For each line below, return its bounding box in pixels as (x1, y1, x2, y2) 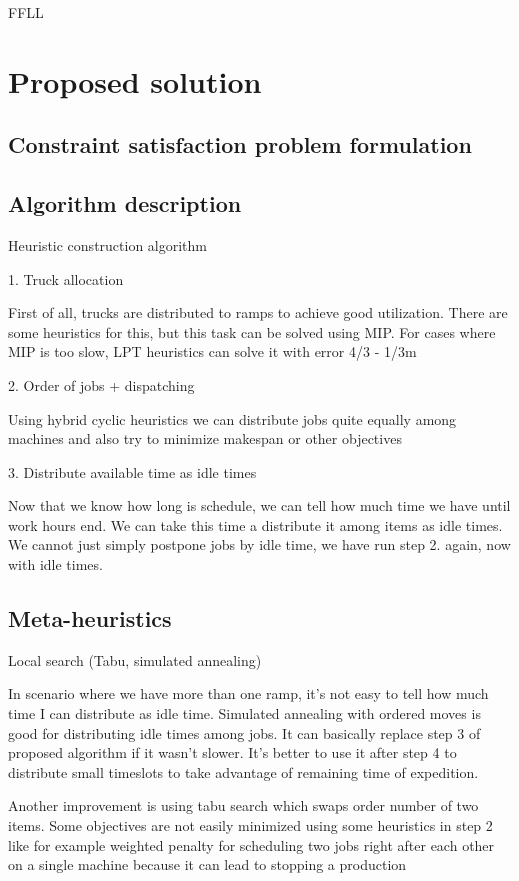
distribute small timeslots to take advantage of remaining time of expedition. (8, 761, 479, 782)
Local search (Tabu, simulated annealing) (8, 649, 262, 670)
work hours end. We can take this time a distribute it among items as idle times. (8, 514, 503, 535)
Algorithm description (8, 188, 242, 219)
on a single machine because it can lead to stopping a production (8, 854, 407, 875)
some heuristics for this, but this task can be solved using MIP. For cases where (8, 321, 496, 342)
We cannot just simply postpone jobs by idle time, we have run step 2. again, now (8, 534, 511, 555)
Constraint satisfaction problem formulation (8, 129, 472, 160)
